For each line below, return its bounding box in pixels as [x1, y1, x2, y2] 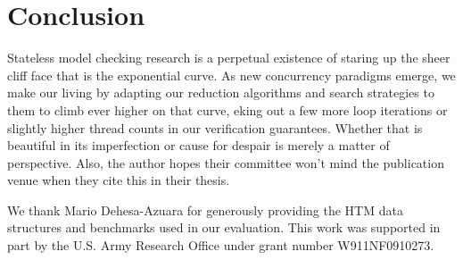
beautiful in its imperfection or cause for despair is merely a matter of [7, 136, 390, 155]
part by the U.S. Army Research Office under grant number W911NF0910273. [7, 236, 434, 255]
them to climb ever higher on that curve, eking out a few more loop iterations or [7, 100, 448, 119]
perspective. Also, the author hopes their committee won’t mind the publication [7, 153, 444, 172]
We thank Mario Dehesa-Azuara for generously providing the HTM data [7, 200, 403, 219]
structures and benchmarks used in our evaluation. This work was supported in [7, 218, 441, 237]
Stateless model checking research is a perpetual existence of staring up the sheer [7, 48, 451, 67]
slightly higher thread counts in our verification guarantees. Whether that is [7, 118, 423, 137]
